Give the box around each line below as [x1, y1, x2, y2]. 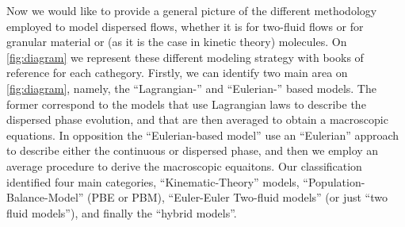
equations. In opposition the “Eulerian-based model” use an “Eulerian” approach [6, 126, 399, 143]
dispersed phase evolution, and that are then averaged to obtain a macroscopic [6, 111, 388, 128]
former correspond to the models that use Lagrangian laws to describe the [6, 95, 366, 112]
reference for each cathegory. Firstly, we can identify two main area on [6, 64, 348, 81]
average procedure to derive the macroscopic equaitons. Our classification [6, 157, 362, 174]
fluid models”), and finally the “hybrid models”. [6, 204, 237, 221]
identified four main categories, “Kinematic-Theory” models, [6, 173, 300, 190]
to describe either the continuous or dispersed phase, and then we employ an [6, 142, 379, 159]
